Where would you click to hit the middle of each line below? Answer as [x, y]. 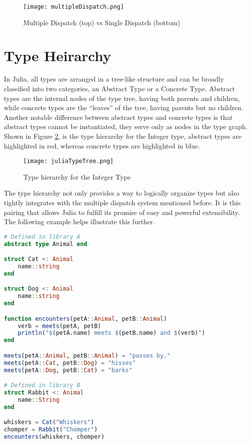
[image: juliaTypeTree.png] [69, 161]
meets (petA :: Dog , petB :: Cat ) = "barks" [68, 370]
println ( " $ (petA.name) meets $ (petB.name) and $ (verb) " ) [111, 333]
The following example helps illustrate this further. [79, 222]
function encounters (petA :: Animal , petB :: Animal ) [86, 319]
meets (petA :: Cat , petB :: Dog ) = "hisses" [70, 363]
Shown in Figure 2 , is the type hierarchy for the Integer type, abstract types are [123, 136]
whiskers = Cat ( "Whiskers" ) [49, 422]
